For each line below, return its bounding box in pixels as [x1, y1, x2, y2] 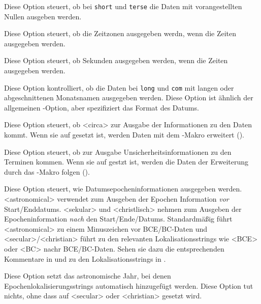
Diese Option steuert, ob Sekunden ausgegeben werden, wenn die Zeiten [4, 55, 228, 66]
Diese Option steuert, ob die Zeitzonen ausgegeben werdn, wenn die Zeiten [4, 28, 237, 39]
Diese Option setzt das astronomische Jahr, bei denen [4, 270, 171, 281]
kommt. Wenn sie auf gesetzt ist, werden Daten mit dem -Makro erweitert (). [4, 129, 245, 140]
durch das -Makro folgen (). [4, 166, 90, 177]
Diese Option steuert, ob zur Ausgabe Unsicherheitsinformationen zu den [4, 146, 232, 157]
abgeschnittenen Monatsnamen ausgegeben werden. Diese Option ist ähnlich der [4, 92, 253, 103]
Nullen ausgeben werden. [4, 11, 82, 21]
